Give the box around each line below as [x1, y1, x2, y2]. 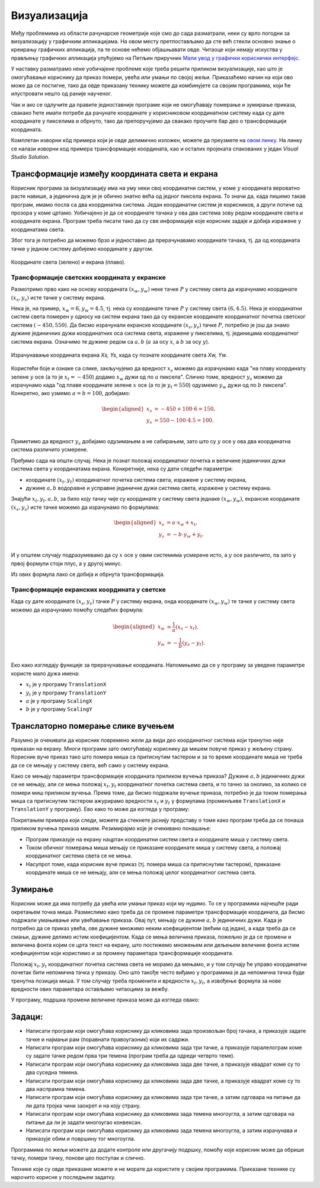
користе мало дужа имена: [11, 670, 80, 677]
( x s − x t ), [175, 623, 199, 631]
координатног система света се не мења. [25, 852, 133, 859]
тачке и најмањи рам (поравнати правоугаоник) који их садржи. [25, 1036, 190, 1043]
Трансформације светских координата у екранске [11, 273, 166, 281]
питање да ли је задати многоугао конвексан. [25, 1119, 142, 1126]
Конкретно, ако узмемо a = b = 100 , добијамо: [11, 390, 130, 397]
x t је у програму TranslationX [25, 681, 107, 690]
